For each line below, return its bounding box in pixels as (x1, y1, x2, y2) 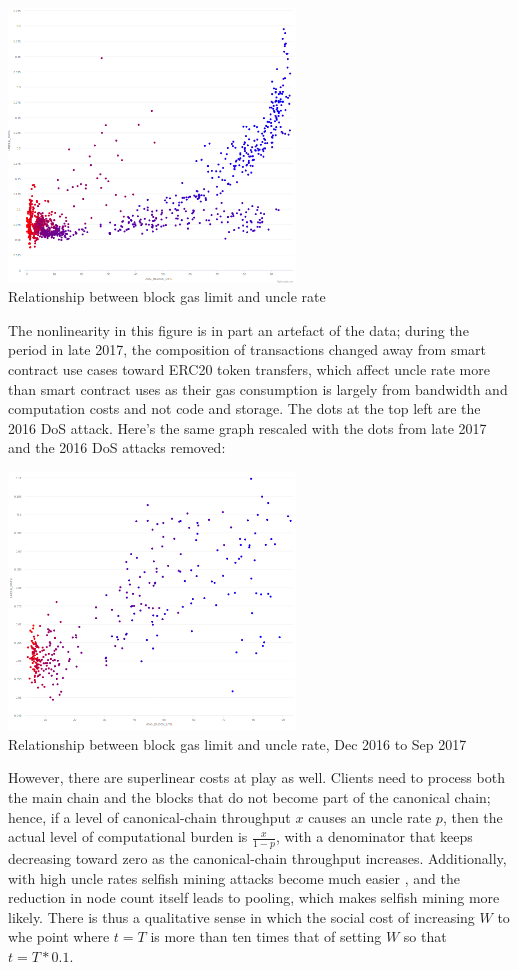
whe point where (8, 926, 110, 947)
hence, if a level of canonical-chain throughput (8, 806, 291, 827)
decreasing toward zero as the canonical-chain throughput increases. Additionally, (8, 848, 507, 868)
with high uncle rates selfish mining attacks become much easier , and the (8, 867, 460, 888)
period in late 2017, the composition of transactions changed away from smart (8, 339, 487, 360)
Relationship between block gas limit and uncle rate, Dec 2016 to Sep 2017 (8, 733, 467, 754)
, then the (442, 806, 503, 827)
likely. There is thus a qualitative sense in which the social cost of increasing (8, 906, 475, 927)
